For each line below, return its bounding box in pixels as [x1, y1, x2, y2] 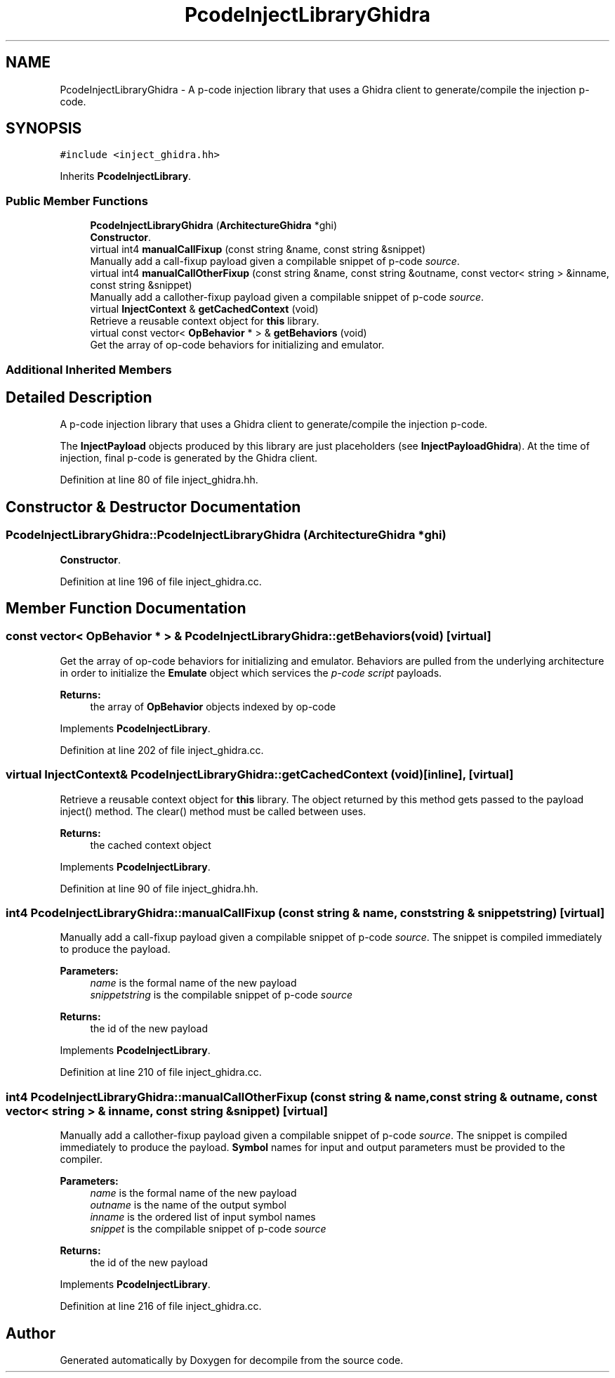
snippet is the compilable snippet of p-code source [90, 1223, 326, 1235]
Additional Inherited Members [6, 362, 172, 377]
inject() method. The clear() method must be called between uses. [60, 805, 366, 817]
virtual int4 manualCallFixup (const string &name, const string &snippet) [90, 243, 425, 256]
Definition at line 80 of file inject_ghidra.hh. [60, 474, 258, 486]
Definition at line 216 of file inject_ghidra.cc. [60, 1300, 262, 1313]
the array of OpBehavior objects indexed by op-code [90, 700, 336, 713]
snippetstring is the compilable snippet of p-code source [90, 989, 352, 1001]
